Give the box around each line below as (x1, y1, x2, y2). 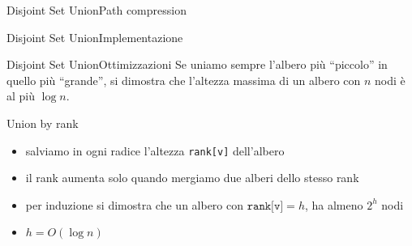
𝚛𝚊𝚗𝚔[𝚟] (247, 200, 284, 212)
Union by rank (6, 114, 79, 131)
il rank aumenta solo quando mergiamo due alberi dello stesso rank (25, 169, 359, 186)
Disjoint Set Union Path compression (6, 2, 187, 18)
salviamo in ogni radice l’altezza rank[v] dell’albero (25, 142, 285, 159)
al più (6, 87, 36, 104)
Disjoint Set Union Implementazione (6, 28, 183, 45)
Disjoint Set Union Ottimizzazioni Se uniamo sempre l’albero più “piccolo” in (6, 56, 388, 73)
